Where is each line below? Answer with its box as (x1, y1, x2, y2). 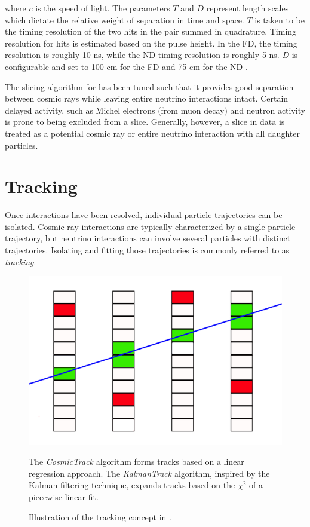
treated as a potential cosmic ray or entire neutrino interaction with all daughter (5, 127, 300, 139)
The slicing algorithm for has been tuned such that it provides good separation (5, 80, 294, 93)
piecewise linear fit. (29, 490, 99, 503)
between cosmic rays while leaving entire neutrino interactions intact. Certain (5, 92, 288, 105)
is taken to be (254, 13, 305, 26)
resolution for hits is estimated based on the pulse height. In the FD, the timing (5, 36, 297, 49)
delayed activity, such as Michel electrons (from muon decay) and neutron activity (5, 103, 306, 116)
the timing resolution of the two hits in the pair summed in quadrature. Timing (5, 25, 297, 38)
